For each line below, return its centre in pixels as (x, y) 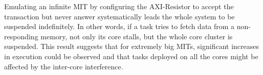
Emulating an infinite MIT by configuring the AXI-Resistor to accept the (119, 6)
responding (21, 36)
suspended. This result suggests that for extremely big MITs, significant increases (131, 46)
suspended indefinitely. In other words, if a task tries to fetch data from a (119, 26)
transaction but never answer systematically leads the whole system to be (119, 16)
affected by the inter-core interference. (64, 66)
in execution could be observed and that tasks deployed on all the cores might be (131, 56)
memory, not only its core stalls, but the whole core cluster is (137, 36)
